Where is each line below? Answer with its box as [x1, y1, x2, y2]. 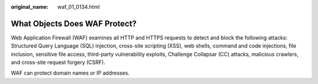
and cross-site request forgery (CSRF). [11, 59, 105, 66]
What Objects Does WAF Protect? [11, 18, 137, 29]
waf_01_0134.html [57, 4, 100, 10]
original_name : [11, 4, 49, 10]
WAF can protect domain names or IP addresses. [11, 69, 130, 76]
